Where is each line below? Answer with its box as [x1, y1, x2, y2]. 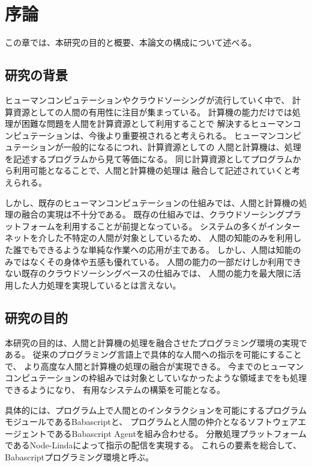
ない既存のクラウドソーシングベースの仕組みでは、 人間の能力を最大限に [5, 267, 293, 279]
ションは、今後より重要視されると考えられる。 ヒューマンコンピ [46, 129, 302, 141]
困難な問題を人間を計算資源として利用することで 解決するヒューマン [21, 117, 293, 130]
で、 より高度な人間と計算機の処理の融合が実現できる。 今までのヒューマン [5, 359, 304, 372]
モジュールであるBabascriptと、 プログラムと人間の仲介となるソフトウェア [5, 415, 298, 428]
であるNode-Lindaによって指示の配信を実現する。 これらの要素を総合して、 [5, 439, 302, 451]
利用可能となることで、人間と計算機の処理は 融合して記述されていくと [13, 164, 292, 177]
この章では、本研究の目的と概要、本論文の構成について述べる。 [5, 36, 257, 49]
